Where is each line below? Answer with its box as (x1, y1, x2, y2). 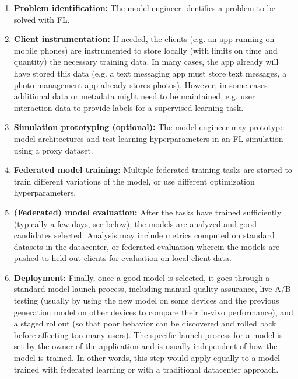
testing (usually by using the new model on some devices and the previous (13, 294, 279, 307)
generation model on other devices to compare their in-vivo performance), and (13, 305, 293, 318)
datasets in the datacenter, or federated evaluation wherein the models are (13, 240, 280, 252)
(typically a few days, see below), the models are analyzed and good (13, 217, 257, 230)
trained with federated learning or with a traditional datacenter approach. (13, 363, 279, 375)
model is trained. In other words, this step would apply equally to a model (13, 352, 281, 364)
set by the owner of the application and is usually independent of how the (13, 340, 278, 352)
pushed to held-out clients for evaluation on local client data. (13, 252, 232, 264)
